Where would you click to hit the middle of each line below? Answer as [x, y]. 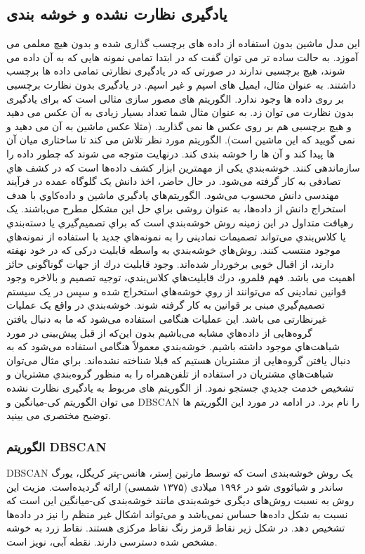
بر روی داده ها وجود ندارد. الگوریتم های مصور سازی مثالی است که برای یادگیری [175, 98]
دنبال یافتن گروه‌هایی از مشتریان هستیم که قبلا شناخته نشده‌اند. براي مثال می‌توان [179, 360]
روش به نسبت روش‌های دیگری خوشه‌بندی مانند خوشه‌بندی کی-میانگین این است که [180, 500]
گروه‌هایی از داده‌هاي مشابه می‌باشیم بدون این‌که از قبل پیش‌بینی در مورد [159, 332]
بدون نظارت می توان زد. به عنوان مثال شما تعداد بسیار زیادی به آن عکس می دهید [180, 112]
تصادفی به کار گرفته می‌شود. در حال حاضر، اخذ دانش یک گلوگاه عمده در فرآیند [174, 181]
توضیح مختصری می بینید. [59, 415]
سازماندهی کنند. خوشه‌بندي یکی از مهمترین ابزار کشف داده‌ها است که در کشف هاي [183, 167]
